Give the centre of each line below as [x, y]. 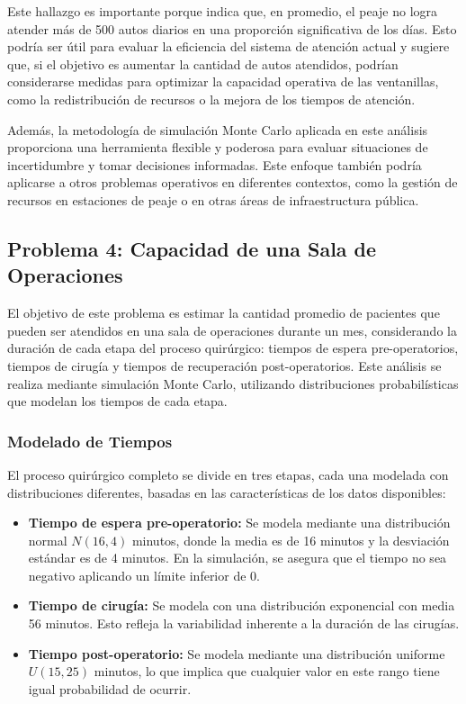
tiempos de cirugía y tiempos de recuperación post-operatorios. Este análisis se [224, 365]
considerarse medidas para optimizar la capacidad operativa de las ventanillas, [223, 81]
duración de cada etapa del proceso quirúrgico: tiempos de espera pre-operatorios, [233, 348]
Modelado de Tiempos [90, 441]
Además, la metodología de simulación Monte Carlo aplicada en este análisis [218, 129]
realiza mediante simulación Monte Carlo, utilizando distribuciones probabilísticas [233, 383]
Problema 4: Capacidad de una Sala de [192, 248]
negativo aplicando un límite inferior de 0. [144, 575]
